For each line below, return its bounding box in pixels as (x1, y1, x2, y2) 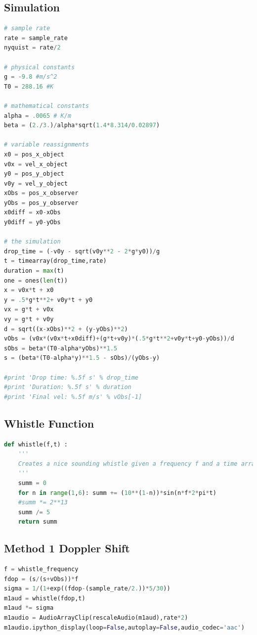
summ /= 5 (18, 508, 50, 516)
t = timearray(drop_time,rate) (4, 257, 107, 265)
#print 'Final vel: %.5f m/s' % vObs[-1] (4, 393, 142, 400)
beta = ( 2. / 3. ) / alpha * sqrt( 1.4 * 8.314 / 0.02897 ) (4, 122, 160, 129)
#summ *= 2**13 (18, 499, 68, 506)
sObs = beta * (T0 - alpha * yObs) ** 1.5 (4, 344, 118, 352)
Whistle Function (4, 415, 94, 431)
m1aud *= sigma (4, 604, 54, 612)
